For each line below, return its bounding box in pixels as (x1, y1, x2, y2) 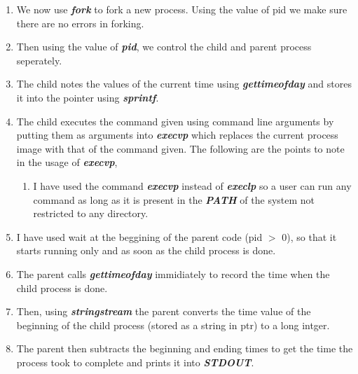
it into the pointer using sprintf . (16, 90, 159, 104)
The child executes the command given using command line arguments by (16, 113, 334, 128)
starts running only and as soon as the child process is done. (16, 243, 276, 258)
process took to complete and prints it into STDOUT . (16, 354, 254, 369)
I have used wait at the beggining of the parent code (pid (16, 229, 263, 244)
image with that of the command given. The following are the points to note (16, 141, 345, 155)
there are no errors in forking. (16, 15, 144, 30)
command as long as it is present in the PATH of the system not (33, 192, 315, 207)
